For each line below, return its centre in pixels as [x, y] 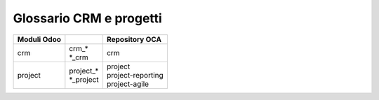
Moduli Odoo [39, 39]
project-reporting [135, 75]
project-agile [128, 84]
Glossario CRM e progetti [88, 18]
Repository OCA [134, 39]
